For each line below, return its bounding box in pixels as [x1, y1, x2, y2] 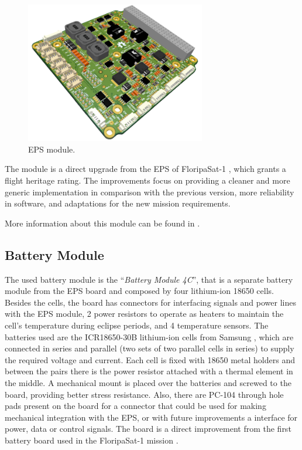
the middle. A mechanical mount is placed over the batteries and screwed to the [5, 376, 291, 388]
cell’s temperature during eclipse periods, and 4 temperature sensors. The [5, 319, 269, 331]
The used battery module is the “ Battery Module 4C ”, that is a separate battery [5, 273, 293, 285]
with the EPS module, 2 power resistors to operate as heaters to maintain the [5, 307, 284, 320]
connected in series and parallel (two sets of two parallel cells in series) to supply [5, 342, 294, 354]
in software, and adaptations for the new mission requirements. [5, 197, 231, 209]
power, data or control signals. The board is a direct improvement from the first [5, 422, 291, 435]
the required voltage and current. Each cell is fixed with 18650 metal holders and [5, 353, 295, 366]
